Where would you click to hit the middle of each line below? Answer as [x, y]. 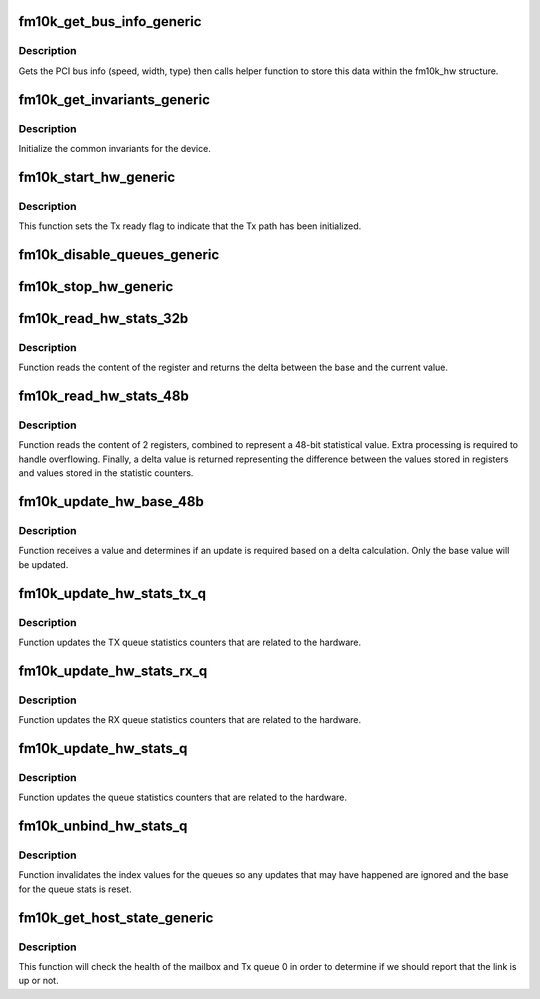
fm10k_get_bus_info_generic [110, 21]
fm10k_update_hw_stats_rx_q [113, 670]
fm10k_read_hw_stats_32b [103, 318]
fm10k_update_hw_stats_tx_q [112, 593]
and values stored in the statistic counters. [106, 473]
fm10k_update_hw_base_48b [111, 501]
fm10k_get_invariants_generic [114, 99]
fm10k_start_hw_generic [97, 176]
